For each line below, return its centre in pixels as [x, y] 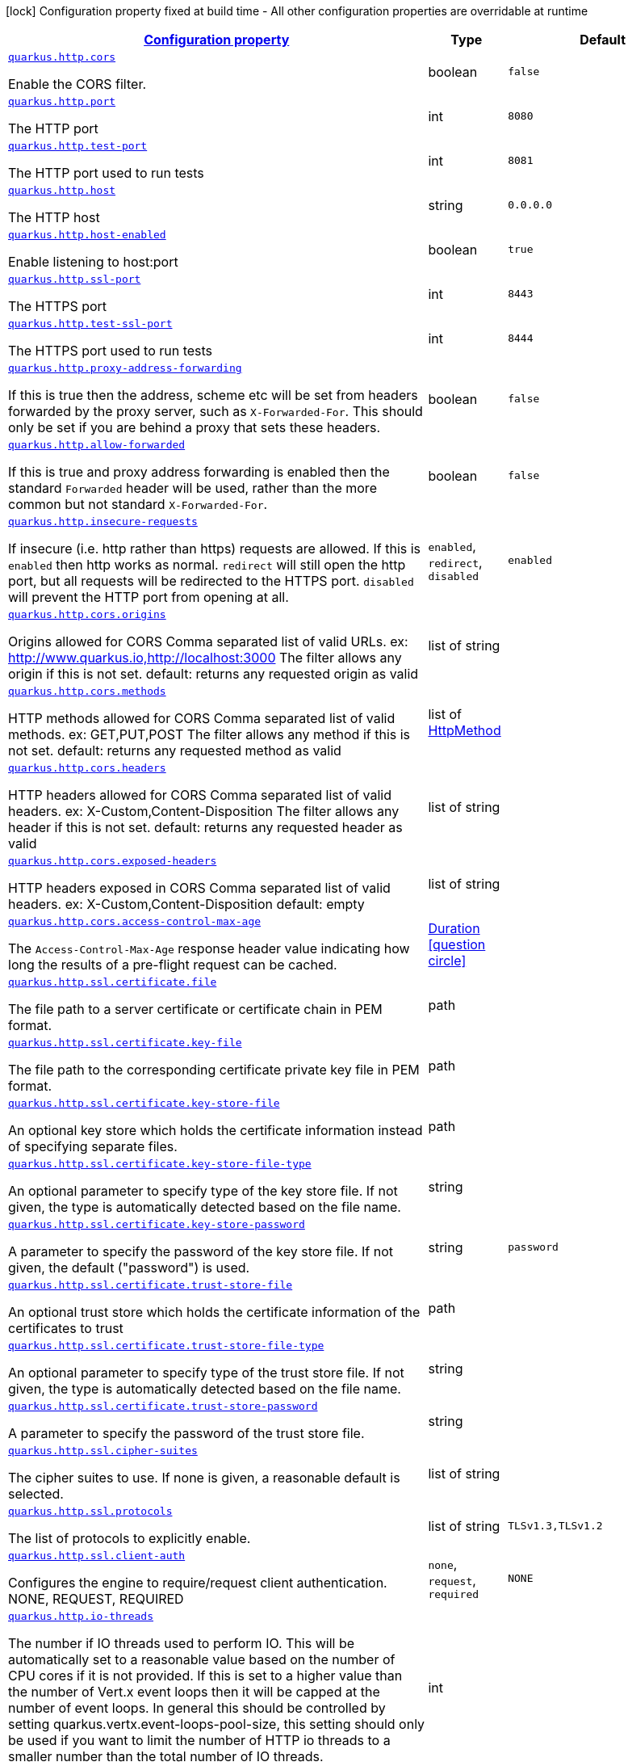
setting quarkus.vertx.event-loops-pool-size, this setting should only [217, 1724]
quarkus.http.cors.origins [87, 614]
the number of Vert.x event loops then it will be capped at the [194, 1692]
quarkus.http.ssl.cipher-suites [103, 1451]
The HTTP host [54, 217]
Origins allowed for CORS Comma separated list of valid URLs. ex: [208, 641]
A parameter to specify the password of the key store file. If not [201, 1251]
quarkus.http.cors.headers [87, 768]
